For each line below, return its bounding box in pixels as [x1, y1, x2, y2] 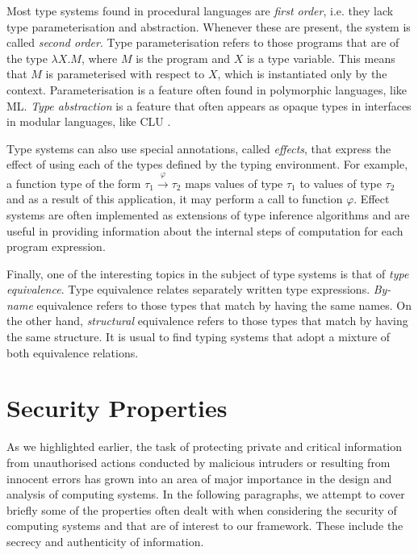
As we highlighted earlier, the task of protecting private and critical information [6, 438, 403, 455]
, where [81, 49, 118, 66]
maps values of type [185, 174, 283, 191]
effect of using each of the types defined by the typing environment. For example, [6, 156, 408, 173]
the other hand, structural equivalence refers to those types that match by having [6, 312, 408, 329]
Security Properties [6, 391, 228, 424]
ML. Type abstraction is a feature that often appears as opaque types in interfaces [6, 97, 412, 114]
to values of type [299, 174, 382, 191]
